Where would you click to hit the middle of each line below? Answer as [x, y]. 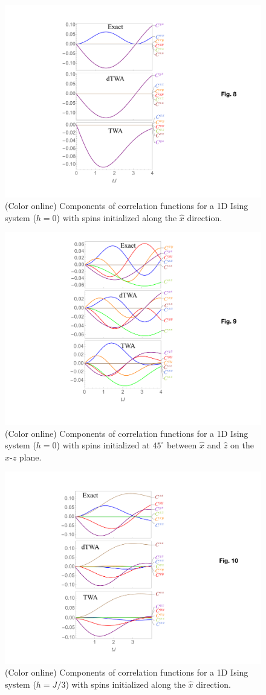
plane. [30, 457]
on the [242, 445]
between [182, 445]
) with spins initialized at [103, 445]
